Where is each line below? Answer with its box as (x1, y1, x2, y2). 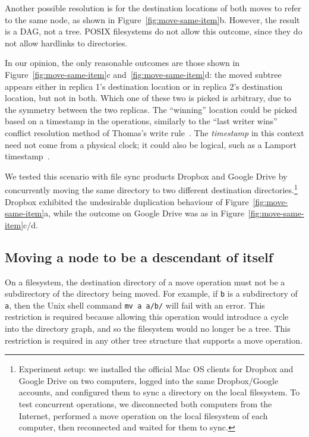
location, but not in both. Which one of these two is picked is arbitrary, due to (5, 92, 291, 104)
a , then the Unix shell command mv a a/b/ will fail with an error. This (5, 298, 265, 311)
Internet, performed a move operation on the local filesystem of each (18, 409, 268, 422)
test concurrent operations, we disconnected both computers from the (18, 398, 272, 410)
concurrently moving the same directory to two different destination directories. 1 (5, 182, 298, 196)
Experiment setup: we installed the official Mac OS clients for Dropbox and (18, 363, 294, 375)
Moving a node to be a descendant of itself (5, 247, 273, 266)
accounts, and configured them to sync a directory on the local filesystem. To (18, 386, 300, 398)
